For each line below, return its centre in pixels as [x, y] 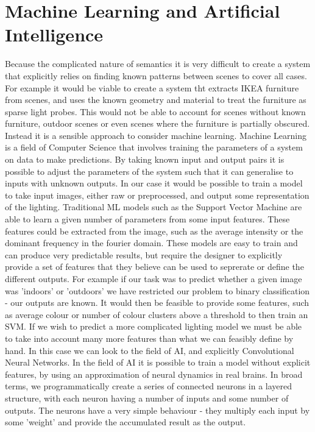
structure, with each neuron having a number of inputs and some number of [147, 398]
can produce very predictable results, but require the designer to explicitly [144, 254]
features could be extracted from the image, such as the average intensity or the [154, 231]
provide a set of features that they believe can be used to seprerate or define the [154, 267]
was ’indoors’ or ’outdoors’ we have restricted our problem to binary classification [157, 290]
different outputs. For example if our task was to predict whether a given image [154, 278]
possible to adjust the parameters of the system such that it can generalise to [149, 171]
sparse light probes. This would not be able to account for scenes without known [155, 111]
